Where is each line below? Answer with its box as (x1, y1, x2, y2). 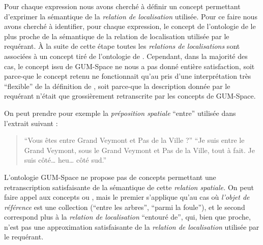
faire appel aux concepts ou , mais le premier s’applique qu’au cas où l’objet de (4, 192, 250, 202)
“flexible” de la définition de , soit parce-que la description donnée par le (4, 80, 230, 91)
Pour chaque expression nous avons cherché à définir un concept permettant (4, 1, 241, 11)
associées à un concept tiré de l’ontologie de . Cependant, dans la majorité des (4, 50, 248, 61)
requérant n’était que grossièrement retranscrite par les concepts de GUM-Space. (4, 90, 256, 101)
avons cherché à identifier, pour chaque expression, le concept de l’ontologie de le (4, 21, 256, 32)
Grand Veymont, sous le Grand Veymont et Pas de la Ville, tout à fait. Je (24, 144, 255, 155)
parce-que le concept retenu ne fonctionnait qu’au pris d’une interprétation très (4, 71, 251, 81)
